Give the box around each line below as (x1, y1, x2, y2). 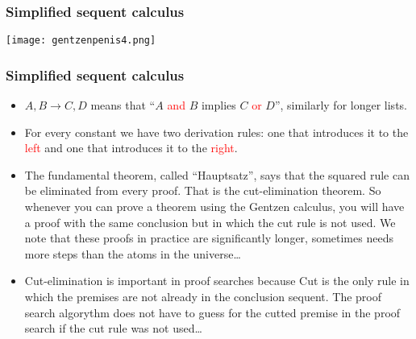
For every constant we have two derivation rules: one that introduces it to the (24, 123, 409, 140)
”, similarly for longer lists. (274, 97, 407, 114)
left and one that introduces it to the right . (24, 139, 238, 156)
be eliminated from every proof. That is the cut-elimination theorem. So (24, 182, 381, 199)
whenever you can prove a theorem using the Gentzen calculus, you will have (24, 198, 405, 215)
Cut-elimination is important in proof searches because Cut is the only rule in (24, 272, 410, 289)
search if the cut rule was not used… (24, 320, 202, 337)
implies (201, 97, 236, 114)
